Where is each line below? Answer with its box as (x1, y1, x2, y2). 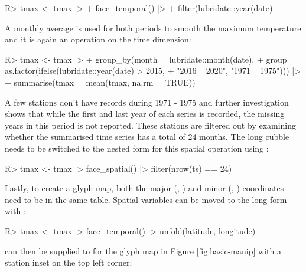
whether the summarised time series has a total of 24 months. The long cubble (5, 130, 289, 143)
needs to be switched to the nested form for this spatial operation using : (5, 142, 269, 154)
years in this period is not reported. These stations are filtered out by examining (5, 119, 297, 131)
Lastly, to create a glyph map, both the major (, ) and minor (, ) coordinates (5, 182, 284, 194)
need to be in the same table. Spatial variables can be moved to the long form (5, 193, 287, 205)
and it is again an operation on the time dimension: (5, 33, 191, 45)
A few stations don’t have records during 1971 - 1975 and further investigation (5, 96, 289, 108)
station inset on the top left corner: (5, 256, 132, 268)
